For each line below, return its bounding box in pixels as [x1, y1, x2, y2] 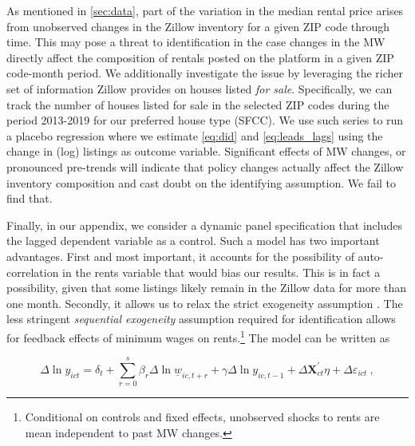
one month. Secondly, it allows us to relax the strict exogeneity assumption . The [6, 294, 403, 311]
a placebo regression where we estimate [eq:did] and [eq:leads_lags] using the [6, 127, 383, 144]
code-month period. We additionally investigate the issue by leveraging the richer [6, 65, 404, 81]
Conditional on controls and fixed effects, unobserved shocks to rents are [25, 409, 380, 425]
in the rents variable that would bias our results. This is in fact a [62, 263, 381, 280]
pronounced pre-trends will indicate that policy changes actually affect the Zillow [6, 158, 404, 175]
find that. [6, 190, 53, 207]
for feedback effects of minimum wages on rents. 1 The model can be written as [6, 326, 390, 345]
